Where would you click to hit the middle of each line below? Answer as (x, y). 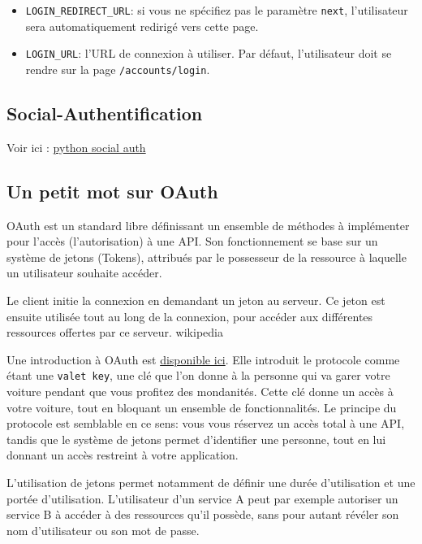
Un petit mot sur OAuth (112, 191)
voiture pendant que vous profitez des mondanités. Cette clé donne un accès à (200, 391)
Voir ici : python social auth (76, 147)
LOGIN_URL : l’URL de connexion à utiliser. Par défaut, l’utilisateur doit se (209, 53)
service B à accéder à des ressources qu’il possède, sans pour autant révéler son (203, 514)
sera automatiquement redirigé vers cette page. (142, 26)
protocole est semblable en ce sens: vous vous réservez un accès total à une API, (206, 423)
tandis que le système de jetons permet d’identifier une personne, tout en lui (196, 439)
